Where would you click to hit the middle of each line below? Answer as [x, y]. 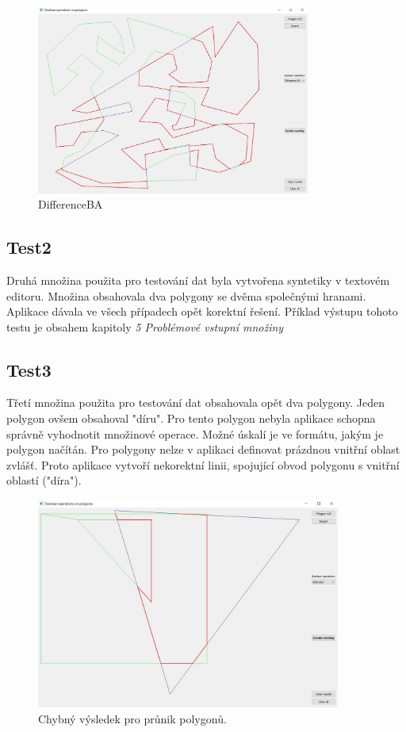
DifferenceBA [71, 204]
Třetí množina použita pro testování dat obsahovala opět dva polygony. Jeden [195, 402]
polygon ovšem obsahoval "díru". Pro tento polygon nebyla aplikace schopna [191, 418]
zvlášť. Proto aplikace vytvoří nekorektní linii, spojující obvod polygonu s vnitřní [203, 464]
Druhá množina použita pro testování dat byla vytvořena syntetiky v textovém [198, 280]
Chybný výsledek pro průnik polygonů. [132, 718]
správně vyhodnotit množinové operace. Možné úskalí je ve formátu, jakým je [195, 433]
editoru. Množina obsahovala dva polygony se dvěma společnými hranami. [186, 295]
